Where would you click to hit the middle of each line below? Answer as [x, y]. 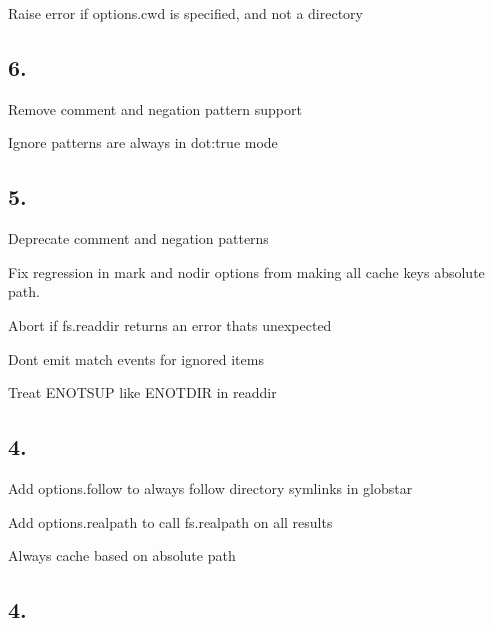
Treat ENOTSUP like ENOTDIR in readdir [142, 392]
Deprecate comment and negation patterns [138, 238]
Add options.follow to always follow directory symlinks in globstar [210, 487]
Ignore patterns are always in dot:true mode [143, 142]
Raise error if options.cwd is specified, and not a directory [185, 13]
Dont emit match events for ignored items [136, 358]
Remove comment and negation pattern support [155, 108]
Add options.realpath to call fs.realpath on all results [170, 521]
